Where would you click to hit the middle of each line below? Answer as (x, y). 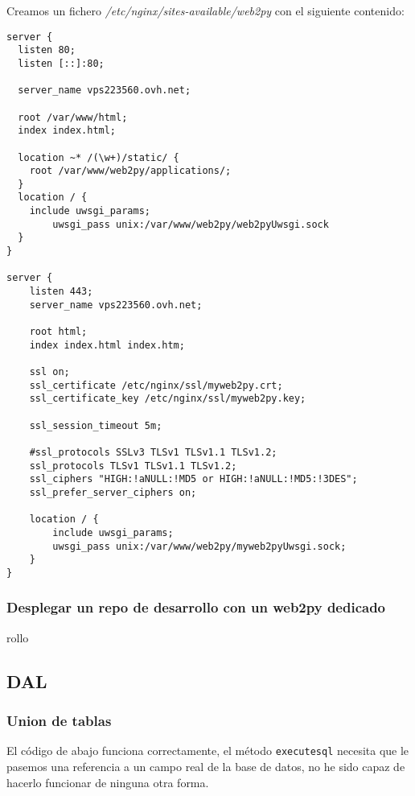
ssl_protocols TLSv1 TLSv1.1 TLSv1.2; (133, 466)
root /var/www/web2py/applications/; (130, 171)
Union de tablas (59, 721)
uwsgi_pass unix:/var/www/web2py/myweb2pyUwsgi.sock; (199, 546)
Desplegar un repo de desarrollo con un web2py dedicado (196, 607)
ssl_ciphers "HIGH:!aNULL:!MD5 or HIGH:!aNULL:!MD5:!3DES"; (193, 479)
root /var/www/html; (73, 117)
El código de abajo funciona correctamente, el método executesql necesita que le (208, 751)
